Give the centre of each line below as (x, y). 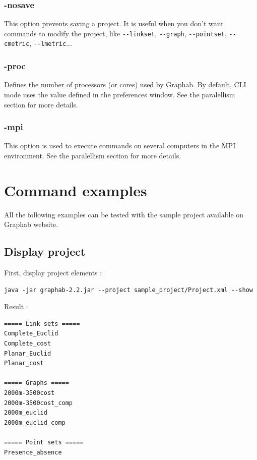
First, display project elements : (53, 273)
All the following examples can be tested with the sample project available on (124, 214)
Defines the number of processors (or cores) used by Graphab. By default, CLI (125, 84)
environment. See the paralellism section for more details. (93, 155)
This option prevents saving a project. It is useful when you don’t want (114, 23)
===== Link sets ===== (42, 324)
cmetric (17, 44)
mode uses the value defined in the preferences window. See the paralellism (120, 94)
